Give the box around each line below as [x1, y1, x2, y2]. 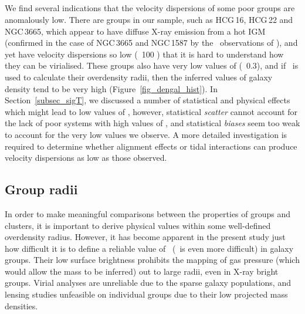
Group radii [5, 180, 78, 198]
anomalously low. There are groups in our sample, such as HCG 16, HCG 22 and [5, 13, 293, 25]
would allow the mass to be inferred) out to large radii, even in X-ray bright [5, 265, 279, 277]
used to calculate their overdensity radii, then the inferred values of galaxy [5, 70, 273, 83]
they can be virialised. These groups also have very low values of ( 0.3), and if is [5, 59, 299, 72]
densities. [5, 299, 38, 312]
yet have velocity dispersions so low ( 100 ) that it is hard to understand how [5, 48, 284, 60]
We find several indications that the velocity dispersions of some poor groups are [5, 2, 295, 14]
